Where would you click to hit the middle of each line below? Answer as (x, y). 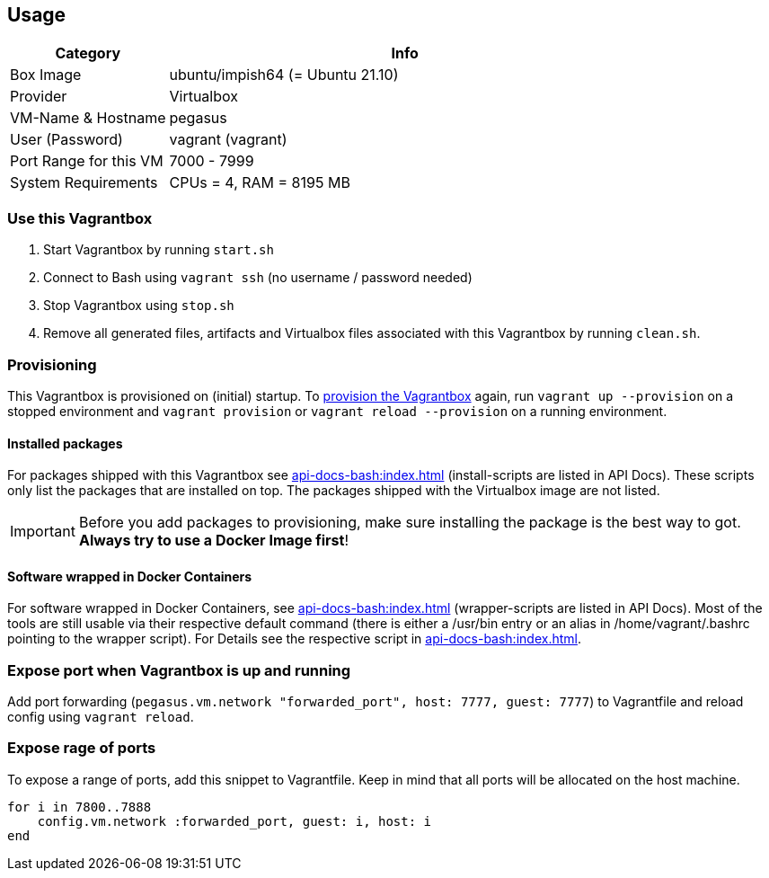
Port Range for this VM (87, 161)
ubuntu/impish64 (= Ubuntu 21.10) (284, 75)
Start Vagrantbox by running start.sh (159, 250)
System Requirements (84, 183)
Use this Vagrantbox (80, 218)
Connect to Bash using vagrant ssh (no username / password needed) (258, 278)
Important (43, 532)
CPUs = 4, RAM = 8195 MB (260, 183)
